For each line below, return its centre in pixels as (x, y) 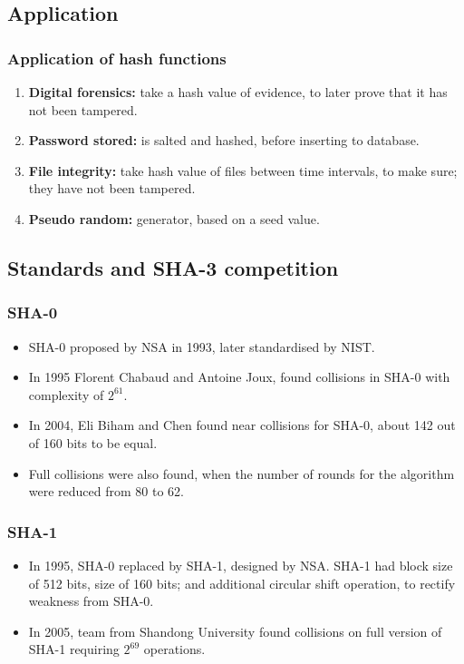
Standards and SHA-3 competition (173, 267)
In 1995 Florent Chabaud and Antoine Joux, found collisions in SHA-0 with (239, 377)
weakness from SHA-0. (91, 601)
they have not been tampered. (112, 188)
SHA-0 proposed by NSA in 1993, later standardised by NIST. (202, 346)
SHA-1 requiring (74, 649)
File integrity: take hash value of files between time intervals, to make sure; (243, 170)
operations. (174, 649)
